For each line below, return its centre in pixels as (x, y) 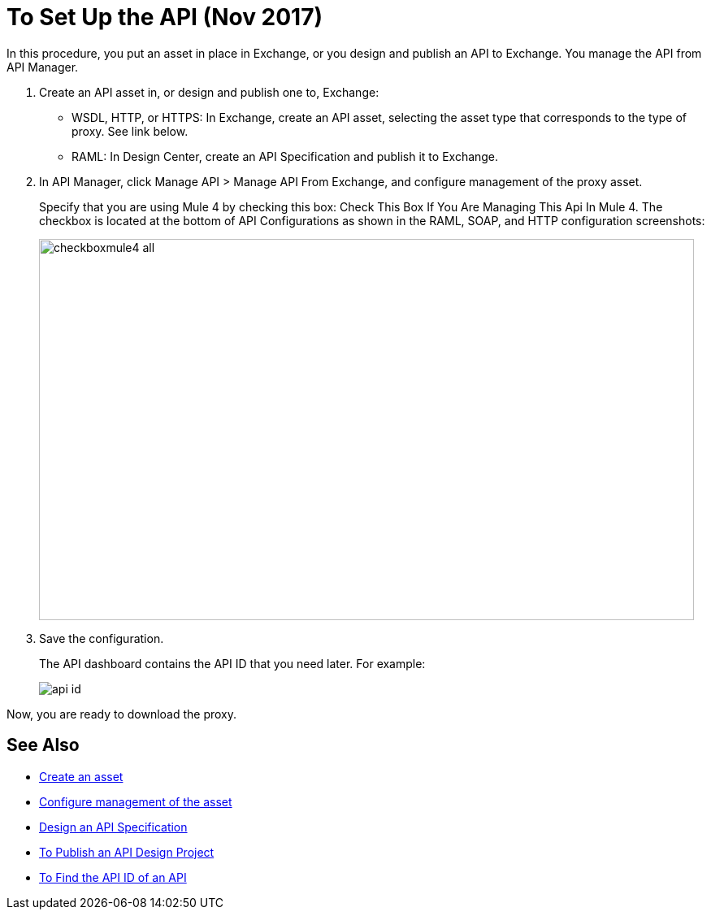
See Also (43, 745)
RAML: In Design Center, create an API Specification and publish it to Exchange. (285, 156)
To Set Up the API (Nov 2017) (165, 17)
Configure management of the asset (136, 801)
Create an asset (81, 776)
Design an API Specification (113, 827)
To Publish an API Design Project (127, 852)
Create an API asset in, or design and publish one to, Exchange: (209, 92)
